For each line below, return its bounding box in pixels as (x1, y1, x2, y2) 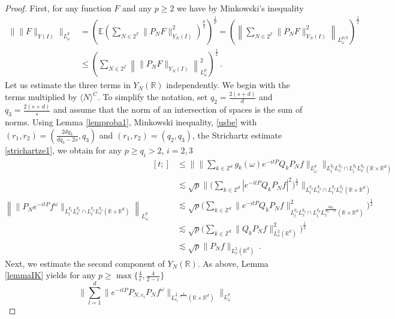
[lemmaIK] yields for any (5, 269, 96, 281)
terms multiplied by (5, 91, 77, 103)
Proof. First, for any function (5, 2, 111, 14)
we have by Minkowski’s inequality (177, 2, 304, 14)
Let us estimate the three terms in (5, 79, 131, 91)
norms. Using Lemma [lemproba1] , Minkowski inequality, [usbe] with (5, 116, 257, 128)
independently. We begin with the (166, 79, 290, 91)
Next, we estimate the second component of (5, 257, 165, 269)
